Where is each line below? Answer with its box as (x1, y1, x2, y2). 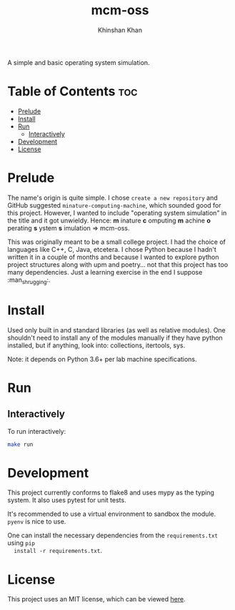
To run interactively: (7, 427, 66, 435)
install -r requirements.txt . (14, 547, 102, 555)
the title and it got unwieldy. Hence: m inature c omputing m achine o (7, 216, 211, 225)
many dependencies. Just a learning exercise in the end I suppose (7, 268, 203, 276)
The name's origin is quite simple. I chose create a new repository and (7, 193, 218, 202)
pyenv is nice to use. (7, 517, 66, 526)
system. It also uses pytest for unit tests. (7, 496, 126, 504)
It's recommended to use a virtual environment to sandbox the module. (7, 509, 216, 519)
